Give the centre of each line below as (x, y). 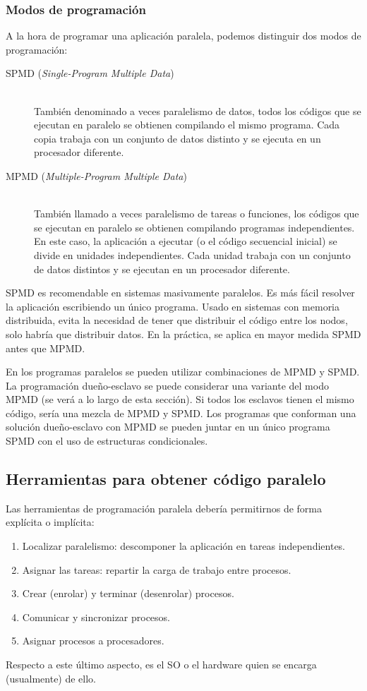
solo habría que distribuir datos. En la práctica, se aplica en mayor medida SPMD (183, 334)
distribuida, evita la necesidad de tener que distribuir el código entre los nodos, (177, 320)
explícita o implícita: (50, 522)
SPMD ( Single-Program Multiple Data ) (90, 73)
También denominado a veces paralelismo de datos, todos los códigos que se (198, 110)
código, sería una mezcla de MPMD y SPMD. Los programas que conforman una (181, 413)
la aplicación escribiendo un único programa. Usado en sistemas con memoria (173, 306)
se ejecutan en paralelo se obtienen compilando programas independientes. (194, 227)
